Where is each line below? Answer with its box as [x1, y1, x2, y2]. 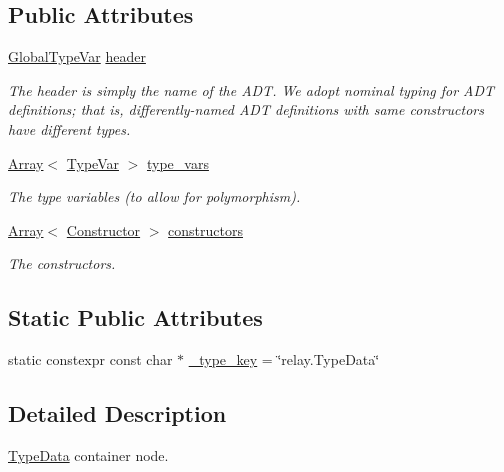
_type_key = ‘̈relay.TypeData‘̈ [188, 349, 380, 370]
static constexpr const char [8, 349, 173, 370]
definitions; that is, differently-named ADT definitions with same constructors [8, 99, 484, 120]
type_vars [146, 152, 209, 173]
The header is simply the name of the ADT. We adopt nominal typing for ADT [8, 79, 495, 100]
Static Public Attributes [8, 302, 263, 333]
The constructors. [8, 253, 116, 274]
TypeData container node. [8, 444, 169, 465]
